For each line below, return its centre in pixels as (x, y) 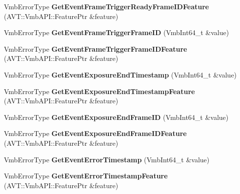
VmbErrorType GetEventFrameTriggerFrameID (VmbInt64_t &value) (117, 32)
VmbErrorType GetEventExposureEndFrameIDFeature (95, 133)
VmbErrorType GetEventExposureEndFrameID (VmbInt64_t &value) (116, 117)
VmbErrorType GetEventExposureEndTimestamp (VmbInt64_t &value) (120, 74)
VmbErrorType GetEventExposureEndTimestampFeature (100, 91)
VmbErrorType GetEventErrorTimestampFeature (86, 176)
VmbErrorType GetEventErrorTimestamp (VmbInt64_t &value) (107, 159)
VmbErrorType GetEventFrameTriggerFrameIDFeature (96, 48)
